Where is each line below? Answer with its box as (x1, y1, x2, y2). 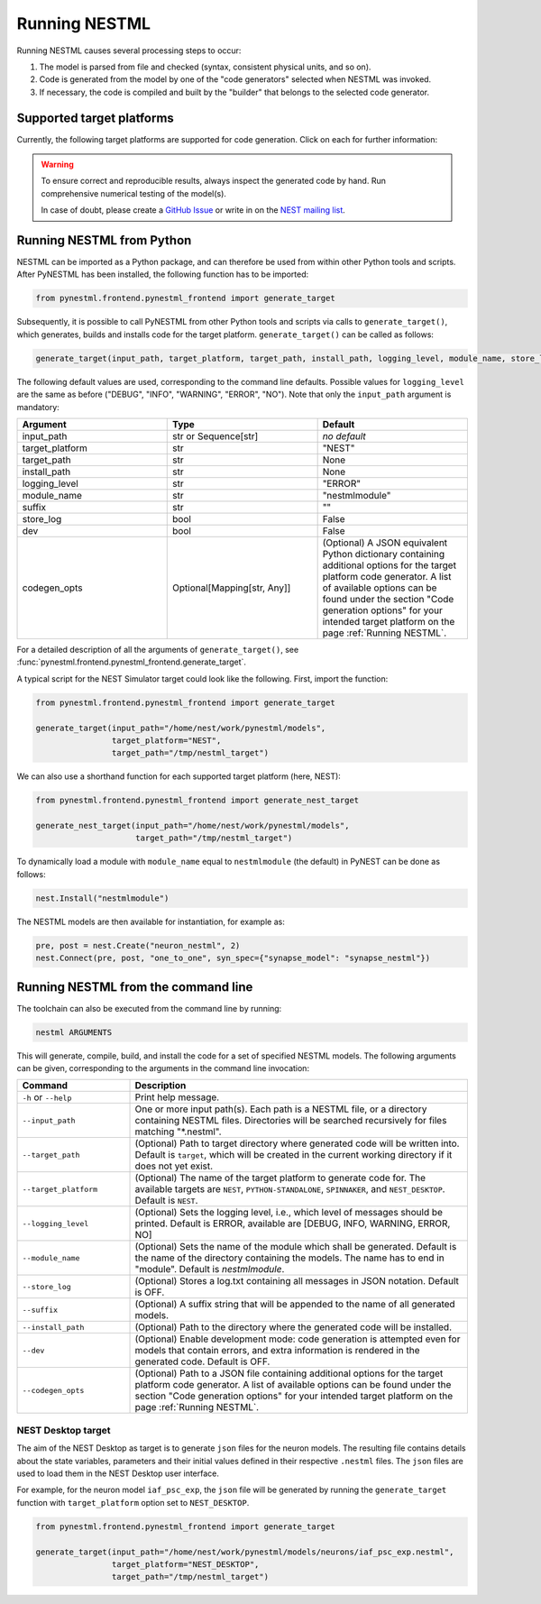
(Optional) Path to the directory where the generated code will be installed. (134, 1321, 453, 1334)
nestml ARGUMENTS (35, 1027, 113, 1037)
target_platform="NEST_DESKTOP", (111, 1559, 260, 1569)
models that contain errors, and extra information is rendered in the (134, 1344, 420, 1357)
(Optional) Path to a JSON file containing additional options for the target (134, 1367, 444, 1379)
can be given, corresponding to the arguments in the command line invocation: (16, 1063, 310, 1074)
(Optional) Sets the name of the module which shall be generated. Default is (134, 1241, 457, 1253)
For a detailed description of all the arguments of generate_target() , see (16, 644, 299, 655)
